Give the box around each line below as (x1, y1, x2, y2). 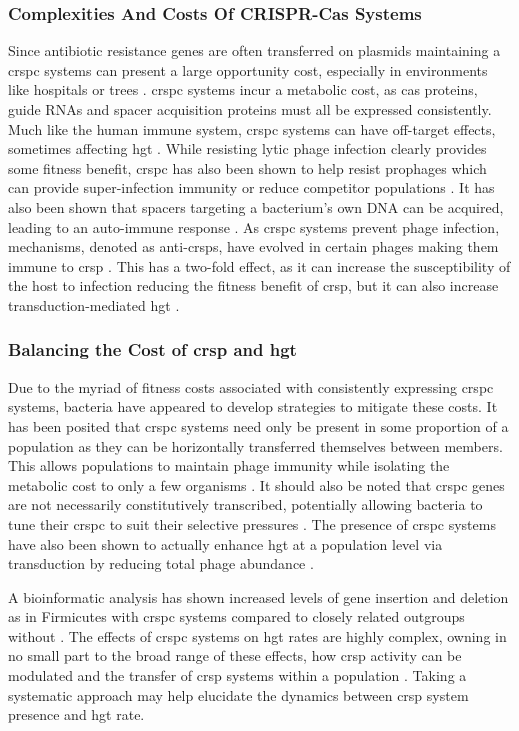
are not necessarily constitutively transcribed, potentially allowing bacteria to (8, 494, 483, 515)
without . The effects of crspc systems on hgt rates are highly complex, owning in (8, 625, 507, 646)
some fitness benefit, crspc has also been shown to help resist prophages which (8, 157, 487, 178)
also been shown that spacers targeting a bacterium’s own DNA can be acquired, (8, 196, 504, 217)
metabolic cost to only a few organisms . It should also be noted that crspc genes (8, 474, 505, 495)
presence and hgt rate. (8, 704, 145, 725)
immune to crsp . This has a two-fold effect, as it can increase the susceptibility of (8, 255, 511, 276)
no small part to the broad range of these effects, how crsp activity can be (8, 645, 462, 666)
